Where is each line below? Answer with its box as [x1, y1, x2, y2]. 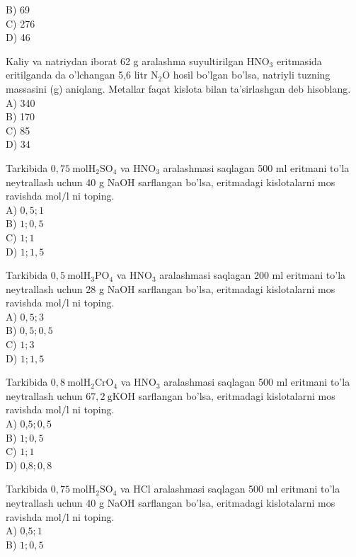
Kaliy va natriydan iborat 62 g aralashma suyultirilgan [6, 53, 243, 68]
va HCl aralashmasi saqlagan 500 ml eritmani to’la [120, 481, 340, 496]
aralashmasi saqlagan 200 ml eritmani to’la [159, 268, 346, 282]
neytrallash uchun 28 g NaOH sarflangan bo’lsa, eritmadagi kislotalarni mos [6, 281, 335, 296]
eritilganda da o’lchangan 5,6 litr [6, 67, 148, 82]
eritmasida [276, 53, 322, 68]
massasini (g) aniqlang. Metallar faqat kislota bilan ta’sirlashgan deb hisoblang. [6, 81, 351, 96]
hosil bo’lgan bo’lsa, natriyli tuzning [173, 67, 331, 82]
